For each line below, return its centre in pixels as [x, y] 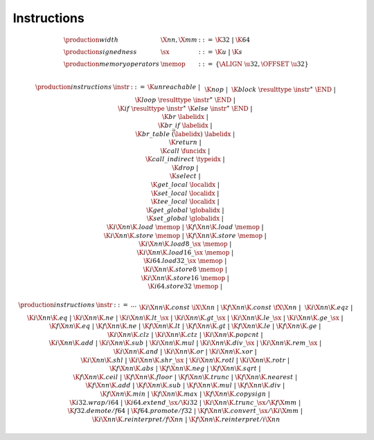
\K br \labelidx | [185, 117]
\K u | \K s [229, 52]
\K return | [185, 143]
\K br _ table [153, 134]
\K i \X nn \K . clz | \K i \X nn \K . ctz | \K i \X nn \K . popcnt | [185, 334]
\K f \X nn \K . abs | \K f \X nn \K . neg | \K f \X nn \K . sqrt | [185, 369]
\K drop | [185, 167]
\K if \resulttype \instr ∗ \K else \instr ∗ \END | [185, 108]
